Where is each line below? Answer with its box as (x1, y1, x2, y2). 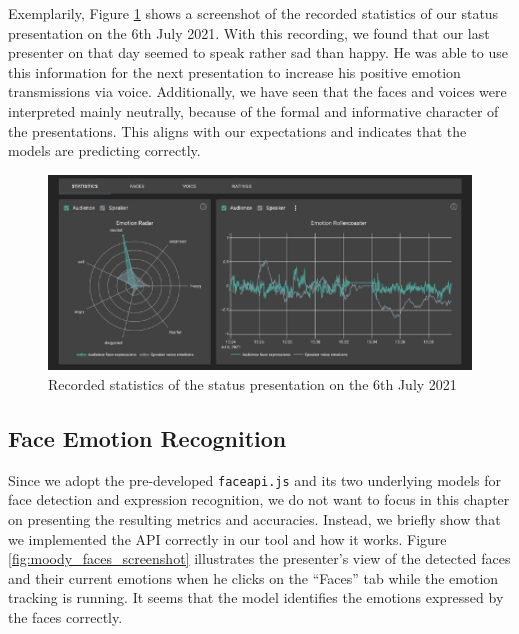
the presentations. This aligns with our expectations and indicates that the (8, 120, 467, 141)
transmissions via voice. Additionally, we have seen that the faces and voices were (8, 81, 507, 102)
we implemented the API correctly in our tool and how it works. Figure (8, 528, 447, 549)
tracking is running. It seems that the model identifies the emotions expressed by (8, 587, 504, 608)
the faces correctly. (8, 606, 123, 627)
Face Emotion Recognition (8, 422, 287, 453)
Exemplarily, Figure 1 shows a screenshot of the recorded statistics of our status (8, 3, 499, 23)
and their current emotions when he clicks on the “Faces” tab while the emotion (8, 567, 499, 588)
